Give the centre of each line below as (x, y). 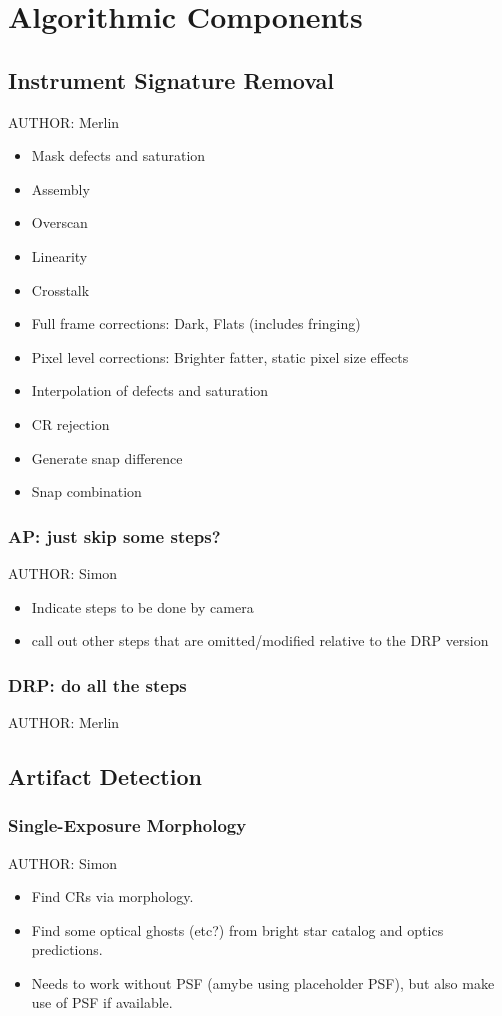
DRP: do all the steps (97, 684)
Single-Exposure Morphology (127, 825)
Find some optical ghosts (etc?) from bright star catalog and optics (237, 929)
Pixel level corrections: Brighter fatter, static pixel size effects (220, 356)
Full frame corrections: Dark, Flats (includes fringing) (196, 323)
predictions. (67, 949)
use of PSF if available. (102, 1002)
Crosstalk (60, 289)
